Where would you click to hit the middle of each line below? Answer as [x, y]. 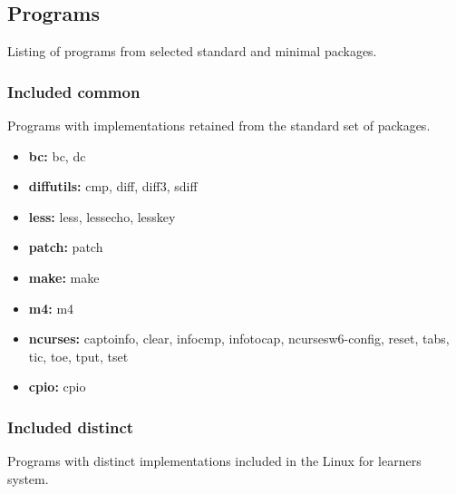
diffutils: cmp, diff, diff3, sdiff [113, 186]
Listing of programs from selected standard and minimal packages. [192, 51]
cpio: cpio [57, 387]
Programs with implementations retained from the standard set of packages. [219, 126]
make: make [64, 277]
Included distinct [71, 426]
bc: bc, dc [57, 155]
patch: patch [66, 247]
